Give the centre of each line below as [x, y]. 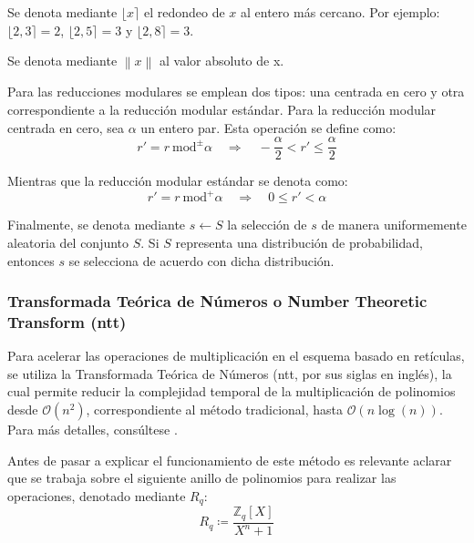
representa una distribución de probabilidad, [299, 242]
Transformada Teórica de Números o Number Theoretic [217, 301]
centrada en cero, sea [66, 127]
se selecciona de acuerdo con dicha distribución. [201, 260]
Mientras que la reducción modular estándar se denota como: [178, 181]
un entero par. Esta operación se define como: [268, 127]
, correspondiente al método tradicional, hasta [215, 410]
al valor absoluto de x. [222, 61]
